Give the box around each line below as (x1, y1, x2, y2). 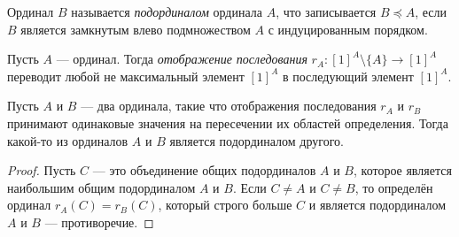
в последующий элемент (282, 66, 414, 85)
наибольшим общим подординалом (7, 178, 196, 196)
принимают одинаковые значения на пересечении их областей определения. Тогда (7, 113, 448, 132)
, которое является (353, 161, 452, 180)
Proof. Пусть (7, 161, 76, 180)
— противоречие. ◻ (44, 212, 154, 231)
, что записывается (276, 3, 377, 20)
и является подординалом (308, 195, 447, 214)
